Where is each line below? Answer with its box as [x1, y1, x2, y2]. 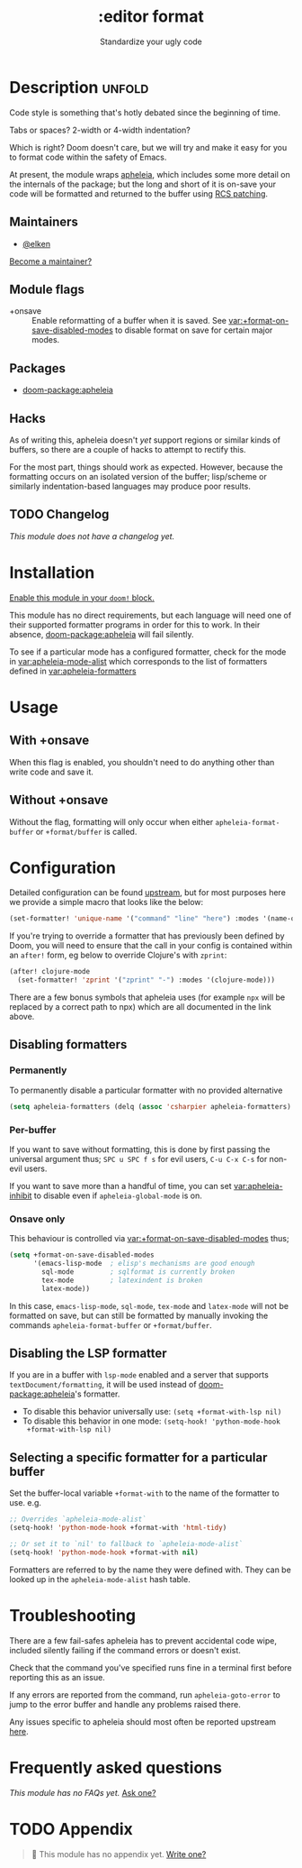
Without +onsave [9, 792, 109, 808]
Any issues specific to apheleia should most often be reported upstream [9, 1716, 277, 1727]
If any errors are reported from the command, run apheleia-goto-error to [9, 1689, 281, 1700]
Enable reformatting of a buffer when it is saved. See [31, 316, 227, 326]
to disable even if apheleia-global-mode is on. [33, 1190, 202, 1201]
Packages [9, 361, 66, 376]
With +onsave [9, 733, 90, 748]
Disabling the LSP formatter [9, 1345, 168, 1360]
